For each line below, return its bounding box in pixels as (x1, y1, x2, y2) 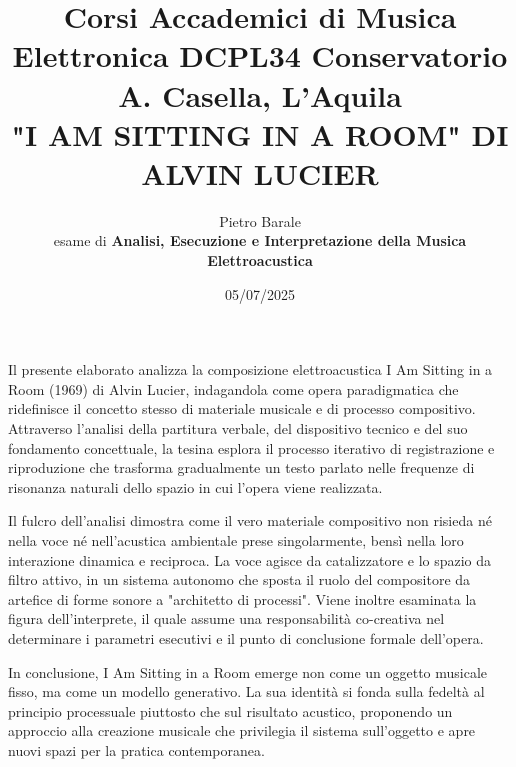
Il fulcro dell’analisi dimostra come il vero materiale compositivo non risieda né (8, 510, 492, 531)
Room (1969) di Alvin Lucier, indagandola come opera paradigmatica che (8, 378, 459, 399)
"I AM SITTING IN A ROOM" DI (11, 113, 509, 154)
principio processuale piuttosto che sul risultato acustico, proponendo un (8, 700, 453, 721)
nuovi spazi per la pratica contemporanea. (8, 739, 265, 760)
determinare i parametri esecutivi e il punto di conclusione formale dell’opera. (8, 627, 484, 648)
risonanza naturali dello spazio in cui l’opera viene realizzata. (8, 476, 383, 497)
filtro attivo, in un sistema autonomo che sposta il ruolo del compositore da (8, 569, 471, 590)
